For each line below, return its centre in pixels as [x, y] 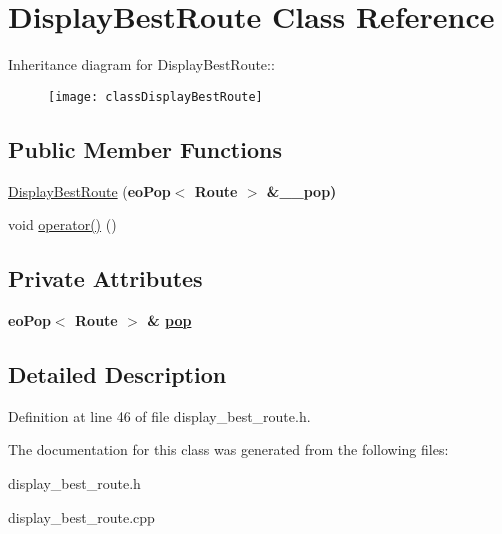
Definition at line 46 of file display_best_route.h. [159, 415]
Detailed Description [117, 373]
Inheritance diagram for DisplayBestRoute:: [141, 64]
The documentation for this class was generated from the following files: [228, 449]
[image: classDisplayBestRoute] [155, 96]
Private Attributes [105, 278]
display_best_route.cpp [81, 516]
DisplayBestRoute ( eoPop [89, 190]
